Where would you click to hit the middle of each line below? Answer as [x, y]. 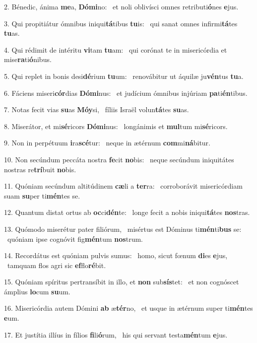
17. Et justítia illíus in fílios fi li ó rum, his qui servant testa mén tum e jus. [116, 334]
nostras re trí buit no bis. [40, 169]
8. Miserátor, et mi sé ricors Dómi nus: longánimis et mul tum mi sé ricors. [116, 126]
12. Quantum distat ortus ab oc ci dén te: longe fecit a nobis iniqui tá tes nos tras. [127, 212]
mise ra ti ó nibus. [28, 59]
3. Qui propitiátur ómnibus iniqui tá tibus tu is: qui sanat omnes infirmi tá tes [121, 23]
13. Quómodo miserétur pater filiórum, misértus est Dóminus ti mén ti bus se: [123, 229]
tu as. [12, 33]
